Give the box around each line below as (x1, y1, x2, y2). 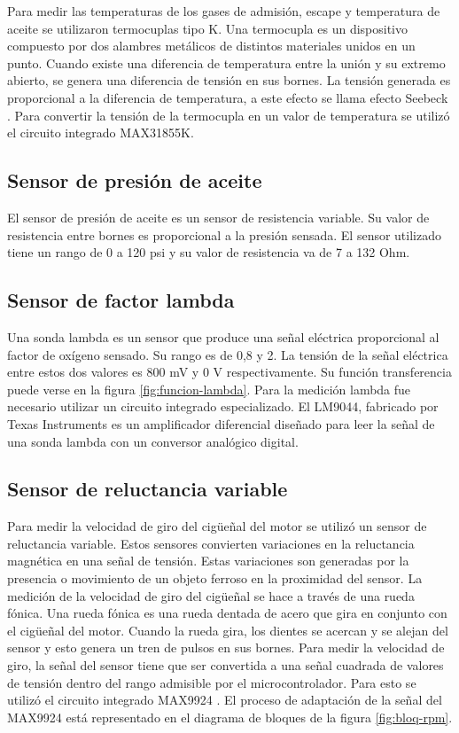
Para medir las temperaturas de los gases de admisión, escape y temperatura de (7, 2, 440, 19)
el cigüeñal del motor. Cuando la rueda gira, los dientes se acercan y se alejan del (7, 620, 448, 639)
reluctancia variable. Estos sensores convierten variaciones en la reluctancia (7, 534, 415, 552)
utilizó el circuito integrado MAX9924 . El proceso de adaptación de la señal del (7, 690, 442, 709)
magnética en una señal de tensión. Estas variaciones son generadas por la (7, 551, 409, 570)
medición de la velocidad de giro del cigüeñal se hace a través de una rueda (7, 586, 415, 604)
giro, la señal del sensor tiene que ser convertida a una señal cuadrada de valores (7, 656, 444, 675)
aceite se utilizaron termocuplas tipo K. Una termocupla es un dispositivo (7, 19, 408, 37)
